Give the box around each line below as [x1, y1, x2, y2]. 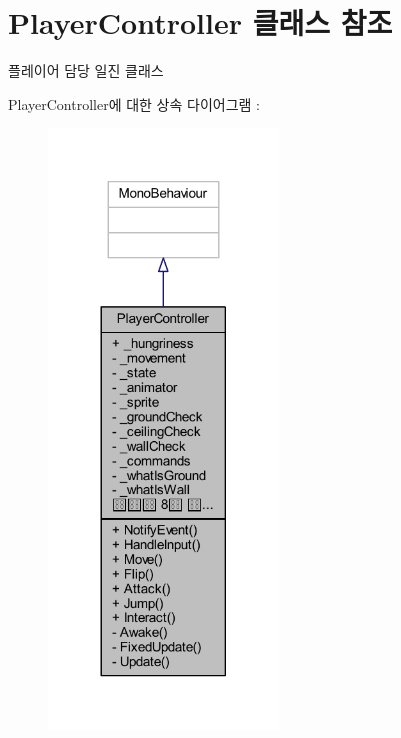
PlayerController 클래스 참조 [8, 2, 393, 43]
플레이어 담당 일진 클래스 [8, 60, 164, 81]
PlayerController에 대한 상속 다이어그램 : [8, 93, 260, 114]
